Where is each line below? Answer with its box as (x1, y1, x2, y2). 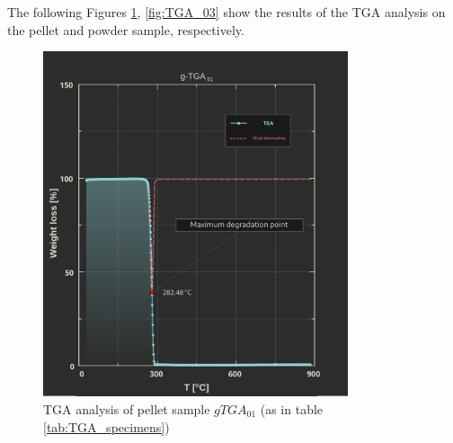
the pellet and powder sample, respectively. (7, 20, 244, 39)
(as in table (260, 399, 324, 418)
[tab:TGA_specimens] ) (43, 417, 170, 436)
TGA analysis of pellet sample (43, 399, 210, 418)
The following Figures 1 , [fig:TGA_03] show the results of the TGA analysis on (7, 3, 446, 21)
